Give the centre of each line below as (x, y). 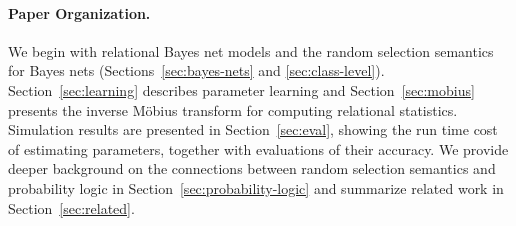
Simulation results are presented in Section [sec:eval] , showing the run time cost (253, 129)
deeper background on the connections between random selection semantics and (252, 168)
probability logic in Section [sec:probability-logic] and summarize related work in (256, 187)
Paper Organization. (79, 12)
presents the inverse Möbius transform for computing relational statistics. (233, 109)
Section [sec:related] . (71, 207)
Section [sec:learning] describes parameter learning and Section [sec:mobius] (241, 89)
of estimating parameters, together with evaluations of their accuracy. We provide (258, 148)
